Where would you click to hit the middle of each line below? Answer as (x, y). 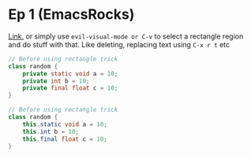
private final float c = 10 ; (70, 88)
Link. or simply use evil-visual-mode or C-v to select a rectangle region (126, 36)
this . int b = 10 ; (51, 131)
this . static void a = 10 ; (65, 124)
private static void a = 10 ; (70, 73)
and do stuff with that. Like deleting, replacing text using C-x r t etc (119, 44)
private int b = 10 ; (56, 81)
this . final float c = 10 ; (65, 139)
